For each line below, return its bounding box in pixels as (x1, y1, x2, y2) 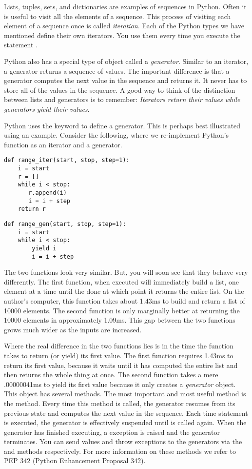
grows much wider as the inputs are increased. (4, 324, 142, 334)
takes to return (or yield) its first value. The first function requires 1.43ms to (4, 350, 233, 360)
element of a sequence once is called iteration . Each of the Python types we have (4, 20, 244, 31)
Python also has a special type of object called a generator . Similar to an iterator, (4, 56, 249, 66)
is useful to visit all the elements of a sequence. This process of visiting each (4, 11, 231, 21)
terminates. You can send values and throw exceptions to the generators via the (4, 436, 242, 447)
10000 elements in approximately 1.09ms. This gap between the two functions (4, 315, 235, 325)
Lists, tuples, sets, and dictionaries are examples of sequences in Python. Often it (4, 1, 247, 11)
